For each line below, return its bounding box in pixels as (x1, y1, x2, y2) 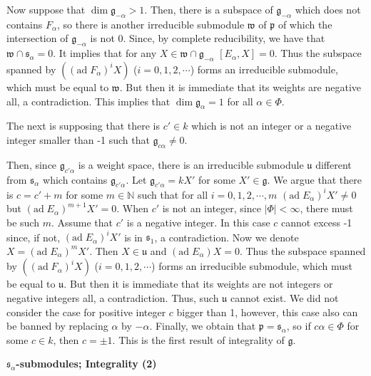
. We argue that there (267, 172, 362, 187)
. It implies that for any (53, 46, 157, 61)
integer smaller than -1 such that (6, 132, 150, 147)
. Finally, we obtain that (149, 318, 256, 333)
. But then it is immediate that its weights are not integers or (63, 276, 333, 291)
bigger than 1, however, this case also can (176, 304, 358, 319)
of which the (278, 16, 332, 31)
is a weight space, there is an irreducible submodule (78, 157, 304, 172)
